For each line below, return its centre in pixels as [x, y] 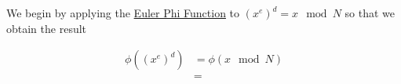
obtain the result [47, 28]
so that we [370, 13]
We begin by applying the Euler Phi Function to [123, 13]
